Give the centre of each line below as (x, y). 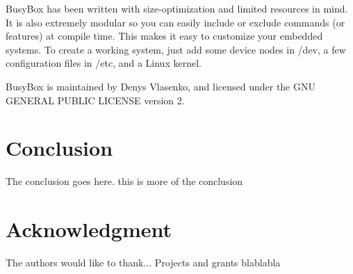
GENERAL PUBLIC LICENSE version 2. (95, 100)
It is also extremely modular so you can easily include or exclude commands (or (175, 22)
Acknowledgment (89, 229)
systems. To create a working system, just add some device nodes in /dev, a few (176, 49)
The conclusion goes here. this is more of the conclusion (124, 181)
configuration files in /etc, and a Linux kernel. (104, 63)
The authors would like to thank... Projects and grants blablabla (143, 262)
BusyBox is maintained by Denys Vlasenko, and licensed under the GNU (161, 86)
